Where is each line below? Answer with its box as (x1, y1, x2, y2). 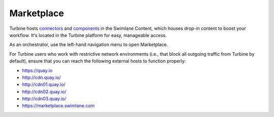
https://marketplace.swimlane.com (22, 103, 95, 109)
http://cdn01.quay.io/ (22, 82, 66, 88)
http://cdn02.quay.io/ (22, 89, 67, 95)
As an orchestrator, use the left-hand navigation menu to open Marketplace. (9, 42, 168, 48)
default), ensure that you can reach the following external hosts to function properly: (9, 58, 186, 64)
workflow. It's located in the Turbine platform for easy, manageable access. (9, 32, 167, 38)
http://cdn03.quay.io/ (22, 96, 66, 102)
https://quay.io (22, 67, 53, 73)
